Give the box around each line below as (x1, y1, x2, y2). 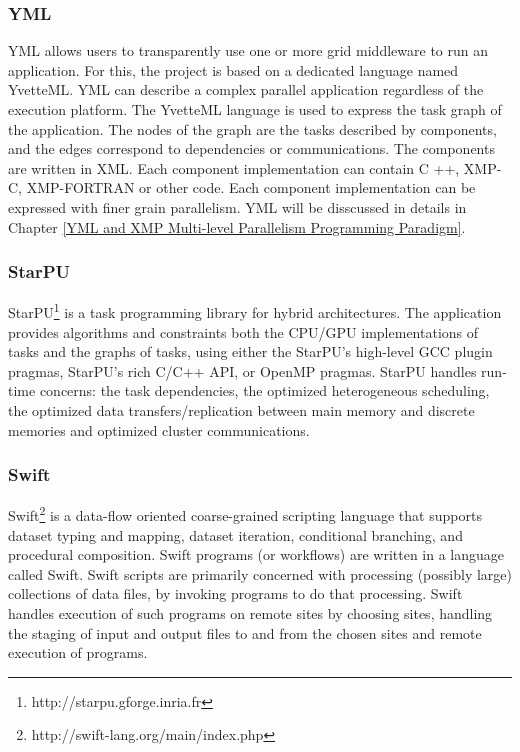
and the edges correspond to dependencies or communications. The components (8, 138, 495, 159)
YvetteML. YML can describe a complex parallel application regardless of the (8, 79, 484, 100)
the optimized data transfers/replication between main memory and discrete (8, 400, 475, 420)
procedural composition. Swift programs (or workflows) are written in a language (8, 544, 505, 565)
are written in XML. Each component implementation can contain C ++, (8, 157, 460, 178)
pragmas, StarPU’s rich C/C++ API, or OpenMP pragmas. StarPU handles (8, 360, 477, 381)
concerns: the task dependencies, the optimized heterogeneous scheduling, (39, 380, 490, 401)
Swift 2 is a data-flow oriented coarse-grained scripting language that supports (8, 502, 482, 526)
